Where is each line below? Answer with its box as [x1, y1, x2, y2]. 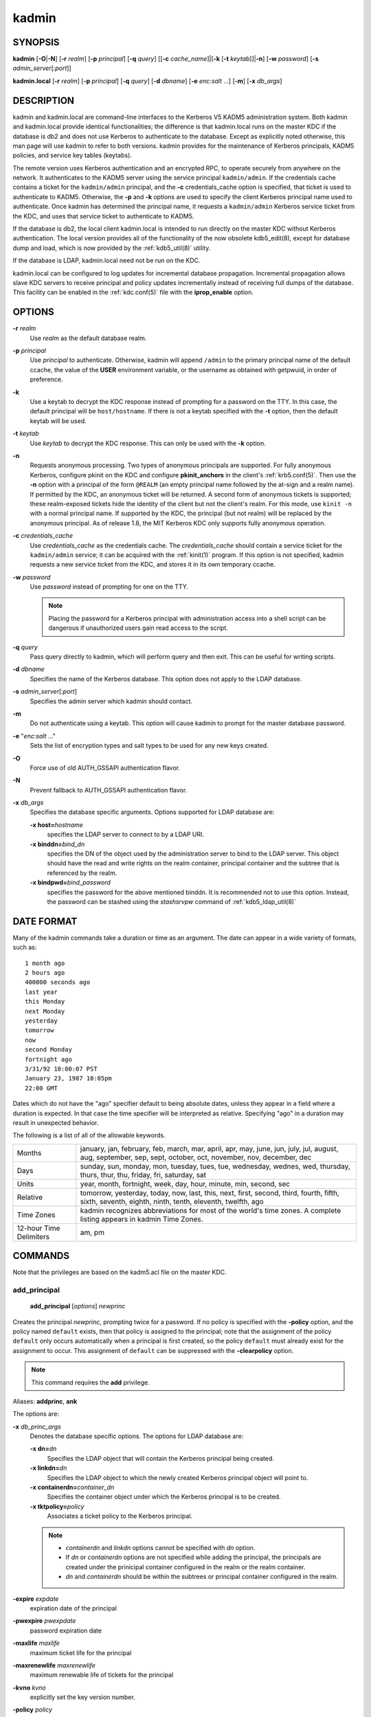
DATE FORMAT [12, 916, 78, 927]
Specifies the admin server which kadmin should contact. [30, 697, 192, 705]
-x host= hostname [30, 821, 84, 829]
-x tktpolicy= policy [30, 1502, 85, 1510]
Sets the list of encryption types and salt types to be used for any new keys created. [30, 742, 269, 750]
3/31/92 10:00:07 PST [25, 1065, 98, 1073]
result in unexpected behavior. [12, 1118, 99, 1126]
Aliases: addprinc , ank [12, 1397, 78, 1405]
